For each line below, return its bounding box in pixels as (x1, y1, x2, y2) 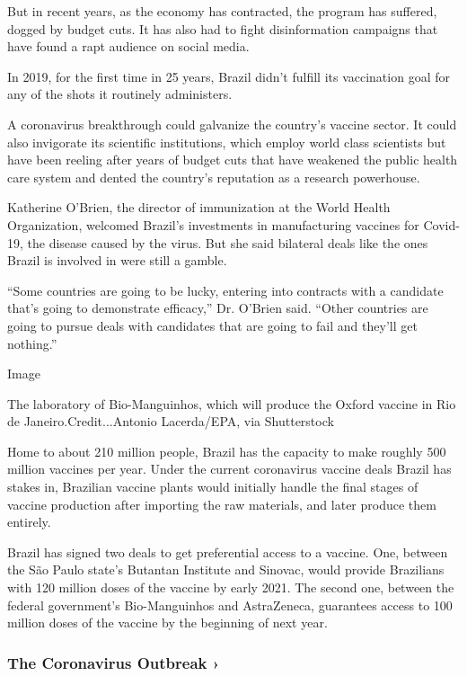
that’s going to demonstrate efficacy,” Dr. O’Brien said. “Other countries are (7, 298, 428, 317)
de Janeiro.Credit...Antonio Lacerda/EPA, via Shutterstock (7, 412, 334, 431)
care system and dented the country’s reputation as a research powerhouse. (7, 167, 420, 186)
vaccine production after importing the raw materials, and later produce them (7, 494, 436, 513)
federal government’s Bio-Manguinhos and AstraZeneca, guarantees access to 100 (7, 595, 453, 614)
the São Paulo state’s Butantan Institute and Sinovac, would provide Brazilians (7, 560, 445, 579)
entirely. (7, 512, 51, 531)
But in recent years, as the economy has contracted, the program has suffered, (7, 2, 437, 20)
